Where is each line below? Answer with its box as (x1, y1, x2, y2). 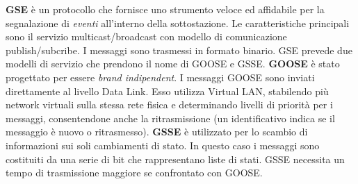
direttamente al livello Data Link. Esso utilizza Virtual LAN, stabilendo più (6, 83, 329, 98)
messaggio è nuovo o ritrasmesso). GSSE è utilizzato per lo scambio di (6, 124, 308, 139)
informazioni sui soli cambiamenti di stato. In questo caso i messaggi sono (6, 137, 320, 152)
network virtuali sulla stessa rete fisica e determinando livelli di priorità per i (6, 97, 333, 112)
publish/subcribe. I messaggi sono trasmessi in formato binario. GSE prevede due (6, 42, 352, 57)
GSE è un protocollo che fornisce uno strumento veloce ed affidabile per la (6, 2, 325, 16)
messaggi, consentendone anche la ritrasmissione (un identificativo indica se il (6, 110, 335, 125)
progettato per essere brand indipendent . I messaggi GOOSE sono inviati (6, 69, 315, 84)
